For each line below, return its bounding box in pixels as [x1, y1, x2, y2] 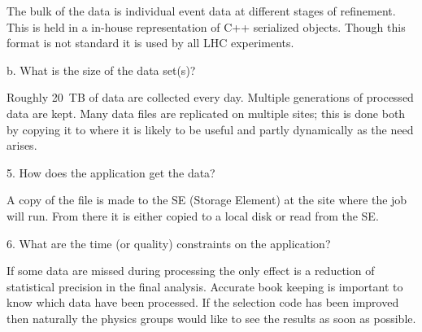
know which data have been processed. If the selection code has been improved [7, 294, 399, 311]
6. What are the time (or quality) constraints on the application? [7, 234, 331, 251]
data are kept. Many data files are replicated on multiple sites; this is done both [7, 104, 406, 121]
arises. [7, 137, 37, 154]
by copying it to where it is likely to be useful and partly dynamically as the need [7, 120, 414, 138]
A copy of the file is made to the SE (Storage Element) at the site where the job [7, 191, 407, 208]
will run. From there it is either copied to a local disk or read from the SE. [7, 207, 379, 224]
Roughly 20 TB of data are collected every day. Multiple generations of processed [7, 89, 414, 106]
